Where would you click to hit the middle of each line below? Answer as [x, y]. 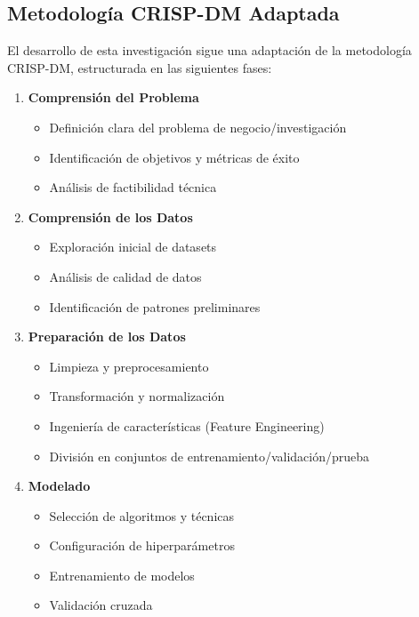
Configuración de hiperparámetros [142, 545]
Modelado [59, 486]
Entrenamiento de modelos [122, 575]
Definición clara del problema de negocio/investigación [198, 127]
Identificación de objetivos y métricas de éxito [174, 157]
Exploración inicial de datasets [133, 247]
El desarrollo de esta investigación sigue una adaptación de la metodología [209, 50]
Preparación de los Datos [107, 337]
